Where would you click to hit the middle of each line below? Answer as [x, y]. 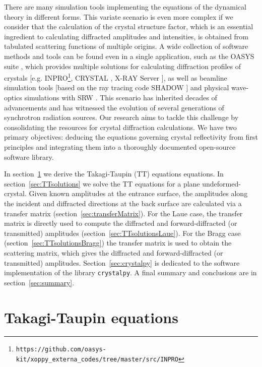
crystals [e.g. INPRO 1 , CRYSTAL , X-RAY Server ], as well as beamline [116, 77]
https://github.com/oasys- [61, 350]
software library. [29, 157]
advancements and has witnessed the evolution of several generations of [114, 107]
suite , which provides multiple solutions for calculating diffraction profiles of [122, 66]
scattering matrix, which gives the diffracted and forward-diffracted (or [114, 252]
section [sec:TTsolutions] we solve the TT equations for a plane [102, 183]
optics [13, 97]
